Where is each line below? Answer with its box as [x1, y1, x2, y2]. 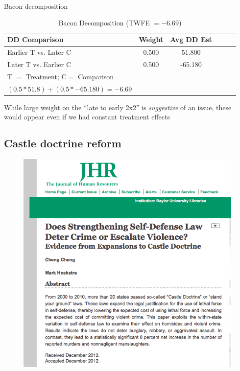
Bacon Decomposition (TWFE [58, 17, 150, 27]
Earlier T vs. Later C [7, 47, 72, 57]
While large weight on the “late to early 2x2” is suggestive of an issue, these [4, 102, 232, 112]
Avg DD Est [170, 34, 212, 45]
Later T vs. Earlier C [7, 59, 72, 69]
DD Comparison [7, 34, 64, 45]
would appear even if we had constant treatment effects [4, 112, 170, 122]
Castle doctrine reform [4, 136, 121, 151]
